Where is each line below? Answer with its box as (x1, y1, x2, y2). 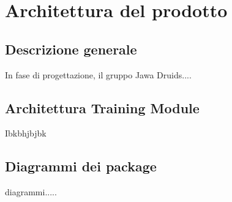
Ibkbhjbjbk (5, 127, 47, 140)
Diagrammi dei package (5, 157, 157, 176)
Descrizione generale (5, 39, 137, 58)
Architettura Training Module (5, 98, 200, 117)
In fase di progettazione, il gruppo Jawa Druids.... (5, 68, 192, 81)
